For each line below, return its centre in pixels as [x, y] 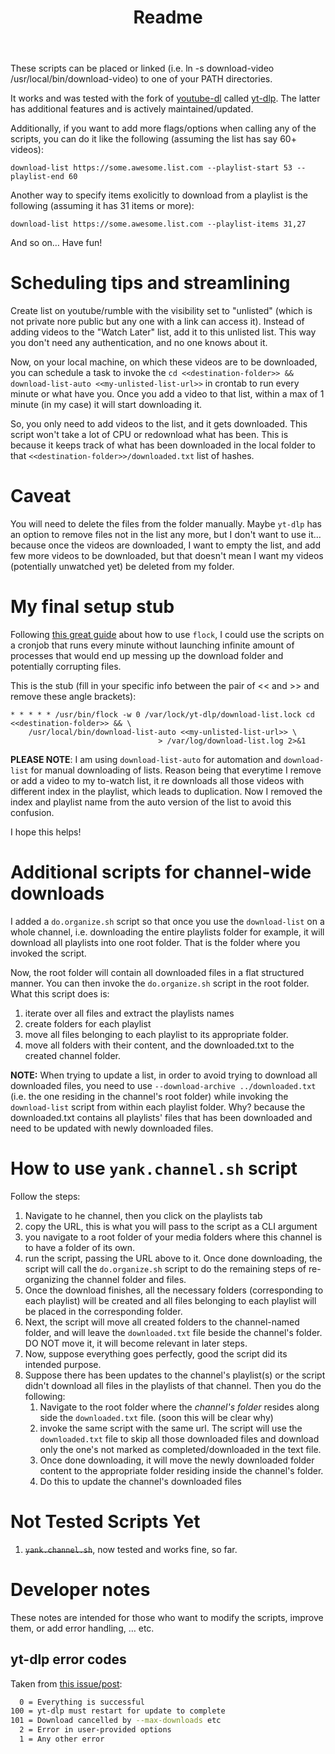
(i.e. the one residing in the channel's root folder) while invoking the [149, 1096]
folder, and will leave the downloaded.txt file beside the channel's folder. [173, 1332]
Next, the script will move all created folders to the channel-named [162, 1322]
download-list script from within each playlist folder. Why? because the [158, 1107]
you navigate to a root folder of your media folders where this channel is [173, 1237]
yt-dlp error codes [68, 1659]
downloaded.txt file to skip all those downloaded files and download [179, 1438]
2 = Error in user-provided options [95, 1730]
